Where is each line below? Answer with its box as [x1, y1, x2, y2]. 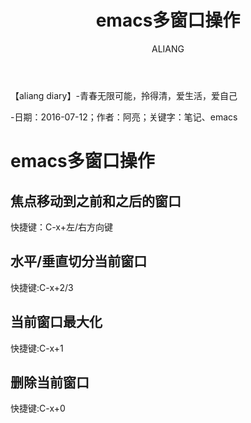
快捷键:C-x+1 [10, 342, 64, 354]
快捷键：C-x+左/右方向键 [10, 221, 113, 233]
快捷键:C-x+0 [10, 402, 66, 415]
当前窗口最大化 [10, 314, 103, 331]
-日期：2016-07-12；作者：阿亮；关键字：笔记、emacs [10, 111, 238, 123]
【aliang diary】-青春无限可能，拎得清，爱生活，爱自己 [10, 89, 238, 101]
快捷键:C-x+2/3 [10, 281, 74, 293]
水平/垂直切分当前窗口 [10, 253, 148, 270]
